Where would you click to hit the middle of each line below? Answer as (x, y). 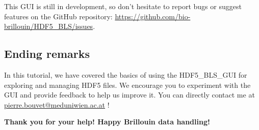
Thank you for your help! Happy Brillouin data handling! (107, 122)
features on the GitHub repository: (58, 16)
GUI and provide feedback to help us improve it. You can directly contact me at (129, 95)
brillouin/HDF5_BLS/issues (49, 26)
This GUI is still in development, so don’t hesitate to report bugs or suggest (123, 6)
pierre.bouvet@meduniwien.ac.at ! (57, 104)
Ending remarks (47, 54)
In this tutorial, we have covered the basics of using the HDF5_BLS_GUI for (126, 74)
